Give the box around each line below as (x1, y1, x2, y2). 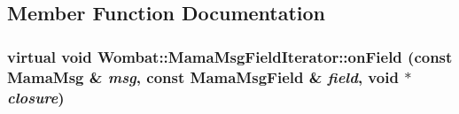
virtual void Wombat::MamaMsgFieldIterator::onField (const (7, 45, 453, 67)
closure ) (7, 86, 65, 108)
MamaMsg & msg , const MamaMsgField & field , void (7, 65, 399, 87)
